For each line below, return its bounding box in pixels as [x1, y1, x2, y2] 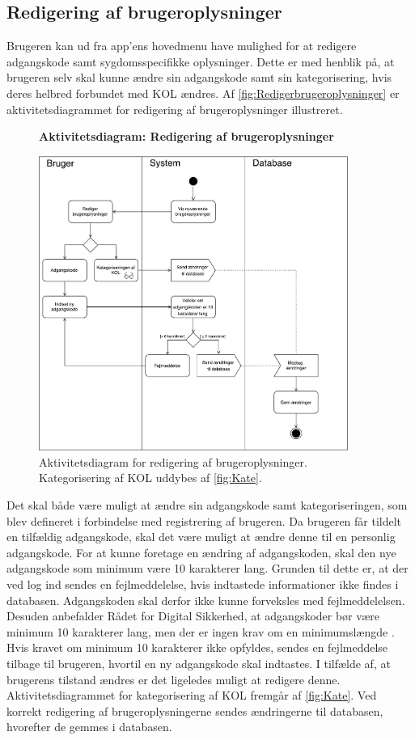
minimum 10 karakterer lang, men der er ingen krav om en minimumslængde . [6, 623, 395, 640]
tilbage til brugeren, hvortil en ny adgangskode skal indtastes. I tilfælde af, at [6, 654, 391, 671]
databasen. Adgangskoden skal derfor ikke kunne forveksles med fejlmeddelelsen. [6, 591, 405, 608]
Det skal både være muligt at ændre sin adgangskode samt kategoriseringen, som [6, 496, 408, 513]
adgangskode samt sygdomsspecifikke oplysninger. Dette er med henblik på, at [6, 53, 395, 70]
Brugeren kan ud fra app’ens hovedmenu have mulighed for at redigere [6, 37, 357, 54]
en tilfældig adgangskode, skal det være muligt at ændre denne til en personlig [6, 528, 396, 545]
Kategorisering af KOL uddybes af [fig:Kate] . [39, 469, 262, 486]
